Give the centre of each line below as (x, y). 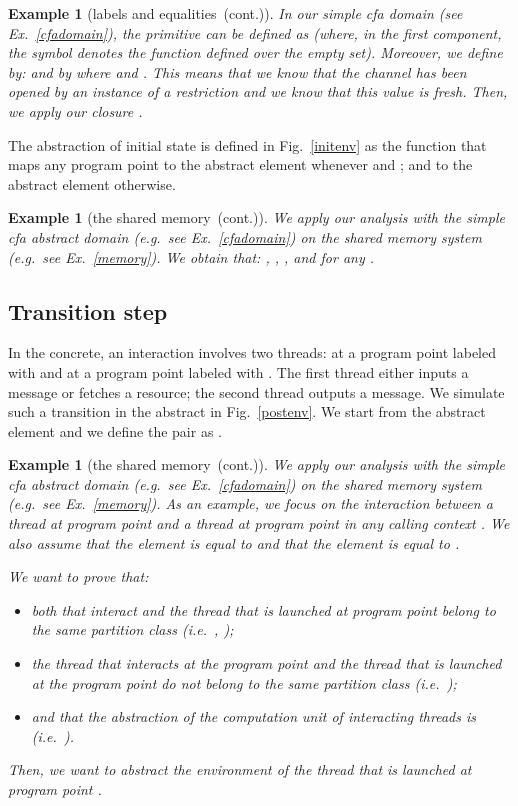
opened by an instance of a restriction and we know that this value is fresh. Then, (258, 91)
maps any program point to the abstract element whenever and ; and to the (240, 164)
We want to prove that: (78, 576)
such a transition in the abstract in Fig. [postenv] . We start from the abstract (247, 411)
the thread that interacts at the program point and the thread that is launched (266, 663)
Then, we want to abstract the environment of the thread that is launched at (240, 769)
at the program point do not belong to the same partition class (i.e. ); (244, 682)
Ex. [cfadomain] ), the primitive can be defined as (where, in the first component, (255, 32)
